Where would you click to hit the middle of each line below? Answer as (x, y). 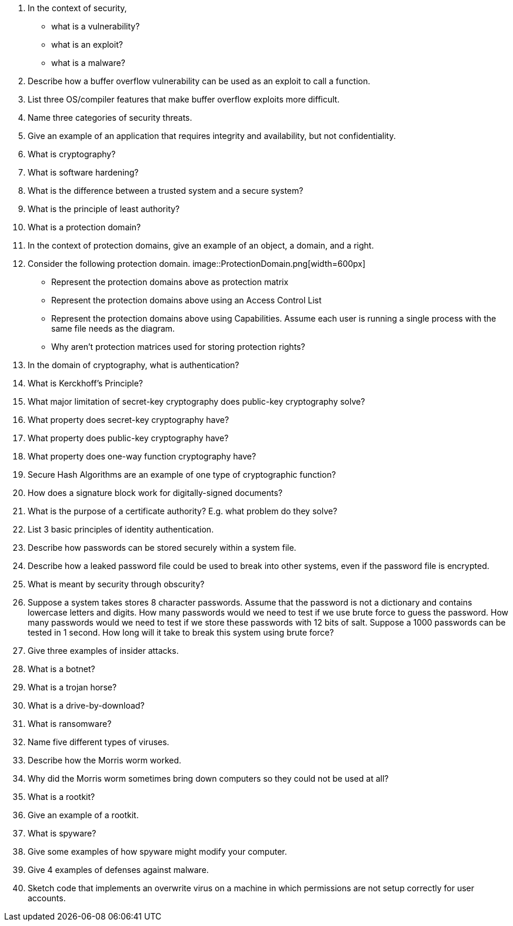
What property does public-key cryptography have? (128, 438)
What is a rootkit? (61, 797)
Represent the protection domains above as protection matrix (170, 282)
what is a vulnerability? (96, 26)
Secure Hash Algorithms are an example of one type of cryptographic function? (182, 474)
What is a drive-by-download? (86, 705)
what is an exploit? (87, 44)
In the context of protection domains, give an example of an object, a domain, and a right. (201, 245)
